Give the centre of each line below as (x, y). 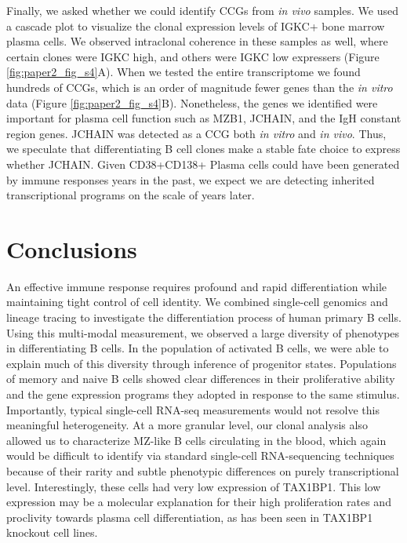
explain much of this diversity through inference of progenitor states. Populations (202, 363)
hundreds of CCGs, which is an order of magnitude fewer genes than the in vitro (200, 87)
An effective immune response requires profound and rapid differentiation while (197, 286)
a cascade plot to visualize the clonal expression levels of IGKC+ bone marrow (196, 26)
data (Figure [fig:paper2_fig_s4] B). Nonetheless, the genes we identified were (192, 102)
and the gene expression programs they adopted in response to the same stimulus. (203, 394)
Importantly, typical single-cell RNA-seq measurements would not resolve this (193, 409)
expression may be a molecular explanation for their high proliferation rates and (199, 502)
